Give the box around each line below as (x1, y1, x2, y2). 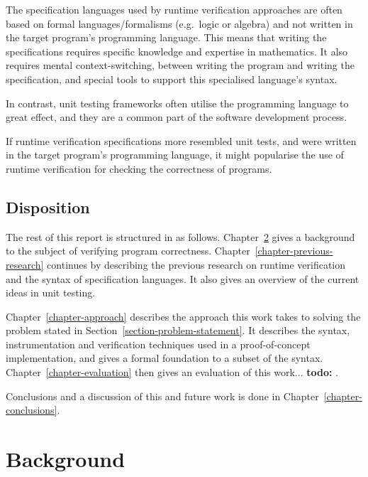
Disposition (6, 195, 90, 218)
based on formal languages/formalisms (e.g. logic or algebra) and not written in (6, 16, 353, 31)
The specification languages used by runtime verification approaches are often (6, 2, 342, 16)
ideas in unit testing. (6, 285, 96, 300)
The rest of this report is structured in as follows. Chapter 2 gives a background (6, 229, 355, 244)
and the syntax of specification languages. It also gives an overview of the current (6, 271, 359, 286)
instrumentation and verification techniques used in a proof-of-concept (6, 336, 311, 351)
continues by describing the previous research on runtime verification (47, 257, 346, 272)
